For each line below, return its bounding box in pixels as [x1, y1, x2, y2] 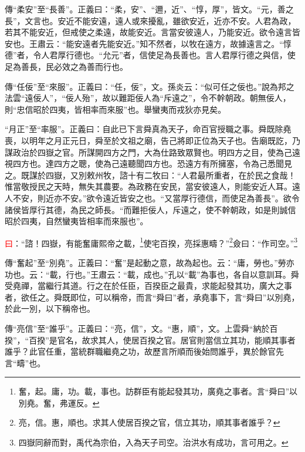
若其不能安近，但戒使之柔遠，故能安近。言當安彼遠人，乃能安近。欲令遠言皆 [5, 26, 300, 38]
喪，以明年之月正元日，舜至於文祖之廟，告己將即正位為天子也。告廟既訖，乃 [5, 134, 300, 146]
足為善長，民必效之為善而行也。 [5, 60, 128, 72]
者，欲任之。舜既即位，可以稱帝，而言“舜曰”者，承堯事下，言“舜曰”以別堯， [5, 291, 300, 303]
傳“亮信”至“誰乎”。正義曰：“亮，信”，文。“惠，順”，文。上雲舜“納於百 [5, 322, 278, 334]
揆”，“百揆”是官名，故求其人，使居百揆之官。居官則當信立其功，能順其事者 [5, 333, 296, 346]
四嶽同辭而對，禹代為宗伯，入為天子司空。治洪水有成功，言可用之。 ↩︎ [18, 436, 289, 448]
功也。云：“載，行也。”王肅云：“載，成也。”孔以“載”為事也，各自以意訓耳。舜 [5, 268, 299, 280]
